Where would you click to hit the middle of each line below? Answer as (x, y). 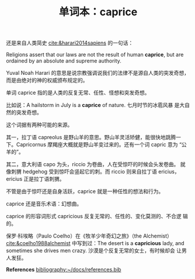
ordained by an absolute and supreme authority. (64, 61)
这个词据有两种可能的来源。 (39, 125)
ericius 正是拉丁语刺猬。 (35, 179)
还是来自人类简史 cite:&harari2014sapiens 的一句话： (70, 43)
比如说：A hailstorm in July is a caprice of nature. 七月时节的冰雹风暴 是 (93, 105)
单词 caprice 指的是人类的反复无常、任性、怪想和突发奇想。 (78, 93)
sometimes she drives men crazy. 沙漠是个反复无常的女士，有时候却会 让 (94, 251)
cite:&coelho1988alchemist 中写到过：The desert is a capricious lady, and (95, 243)
